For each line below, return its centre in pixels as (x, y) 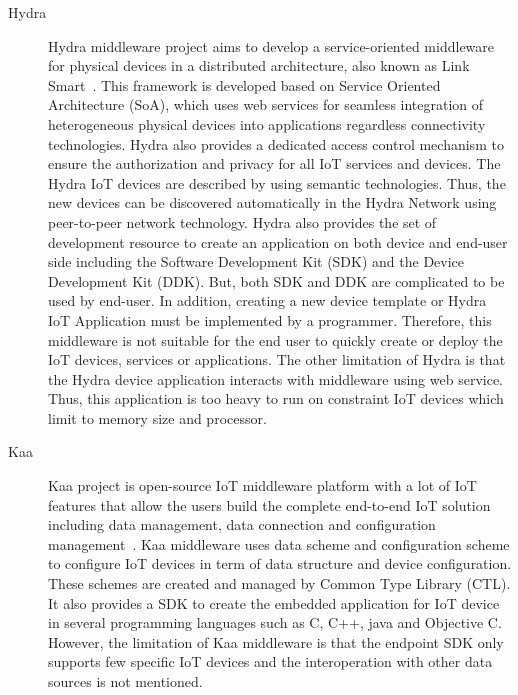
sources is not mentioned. (125, 681)
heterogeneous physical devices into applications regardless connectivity (267, 123)
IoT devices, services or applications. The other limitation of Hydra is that (277, 359)
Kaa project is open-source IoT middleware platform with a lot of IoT (262, 485)
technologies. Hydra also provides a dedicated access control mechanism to (276, 143)
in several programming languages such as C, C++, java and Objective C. (275, 622)
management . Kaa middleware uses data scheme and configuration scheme (279, 543)
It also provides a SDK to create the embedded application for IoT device (274, 602)
